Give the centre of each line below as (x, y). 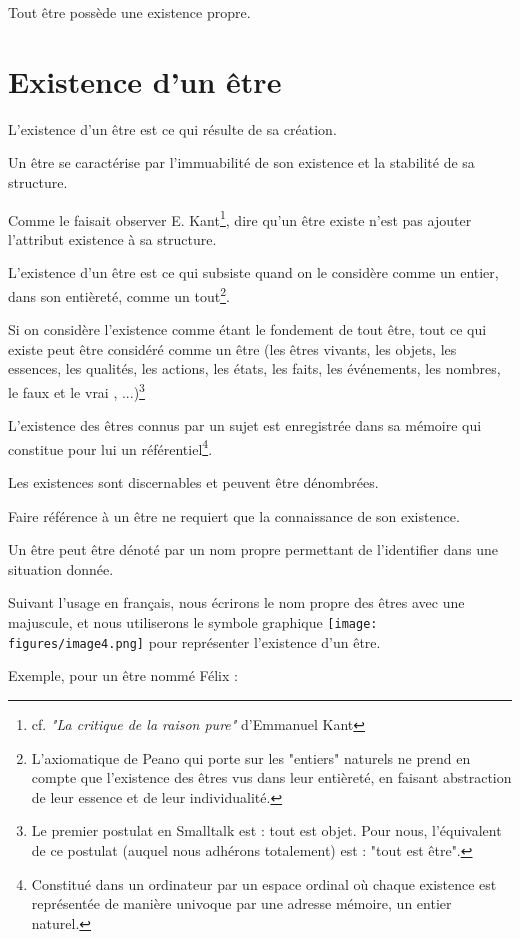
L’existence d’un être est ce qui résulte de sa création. (172, 128)
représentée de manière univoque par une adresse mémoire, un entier (241, 903)
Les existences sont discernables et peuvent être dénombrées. (193, 482)
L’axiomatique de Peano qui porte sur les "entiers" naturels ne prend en (251, 757)
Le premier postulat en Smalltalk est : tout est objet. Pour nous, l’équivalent (266, 830)
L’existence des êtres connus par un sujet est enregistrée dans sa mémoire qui (245, 425)
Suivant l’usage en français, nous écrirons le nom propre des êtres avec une (236, 602)
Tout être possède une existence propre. (129, 12)
